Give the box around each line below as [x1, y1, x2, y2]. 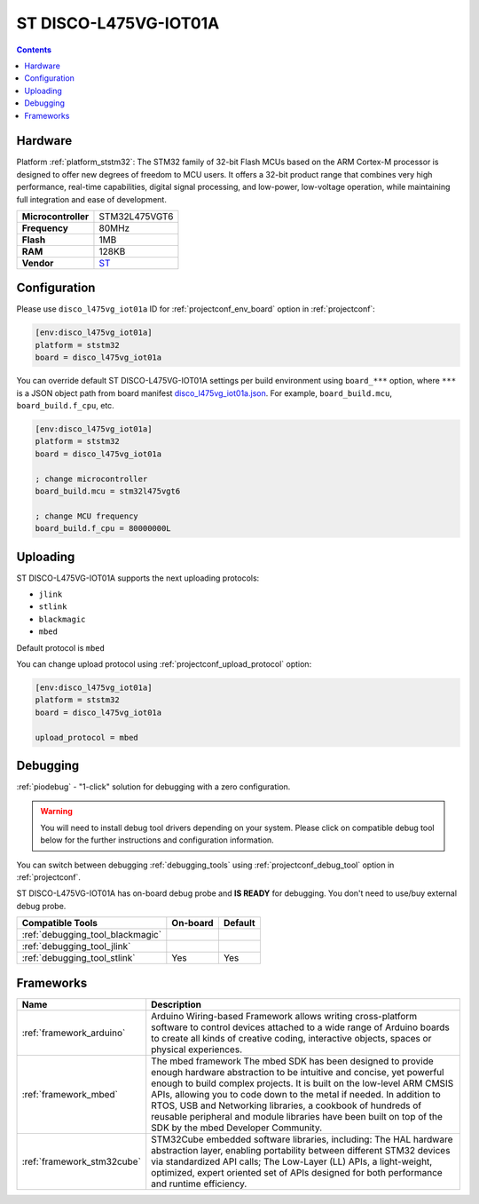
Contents [16, 44, 52, 55]
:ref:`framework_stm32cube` [21, 1155, 142, 1168]
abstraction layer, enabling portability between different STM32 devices [151, 1144, 451, 1156]
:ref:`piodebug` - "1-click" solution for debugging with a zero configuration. [16, 781, 291, 792]
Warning [40, 806, 73, 817]
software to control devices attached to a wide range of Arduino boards [151, 1021, 450, 1034]
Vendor [21, 257, 54, 269]
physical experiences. [151, 1043, 243, 1056]
